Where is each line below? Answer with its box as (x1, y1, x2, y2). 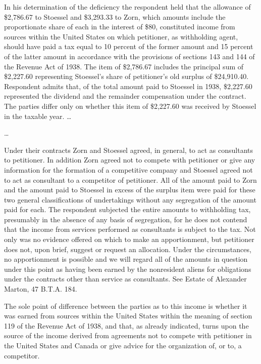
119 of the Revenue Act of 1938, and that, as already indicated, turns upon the (4, 320, 249, 331)
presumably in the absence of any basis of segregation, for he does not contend (4, 214, 247, 224)
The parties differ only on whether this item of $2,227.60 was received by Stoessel (4, 100, 256, 111)
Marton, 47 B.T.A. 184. (4, 284, 77, 294)
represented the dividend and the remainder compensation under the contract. (4, 91, 246, 101)
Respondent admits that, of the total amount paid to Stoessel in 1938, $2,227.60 (4, 80, 252, 91)
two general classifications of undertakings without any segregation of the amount (4, 194, 256, 205)
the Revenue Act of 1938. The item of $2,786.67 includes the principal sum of (4, 61, 244, 71)
